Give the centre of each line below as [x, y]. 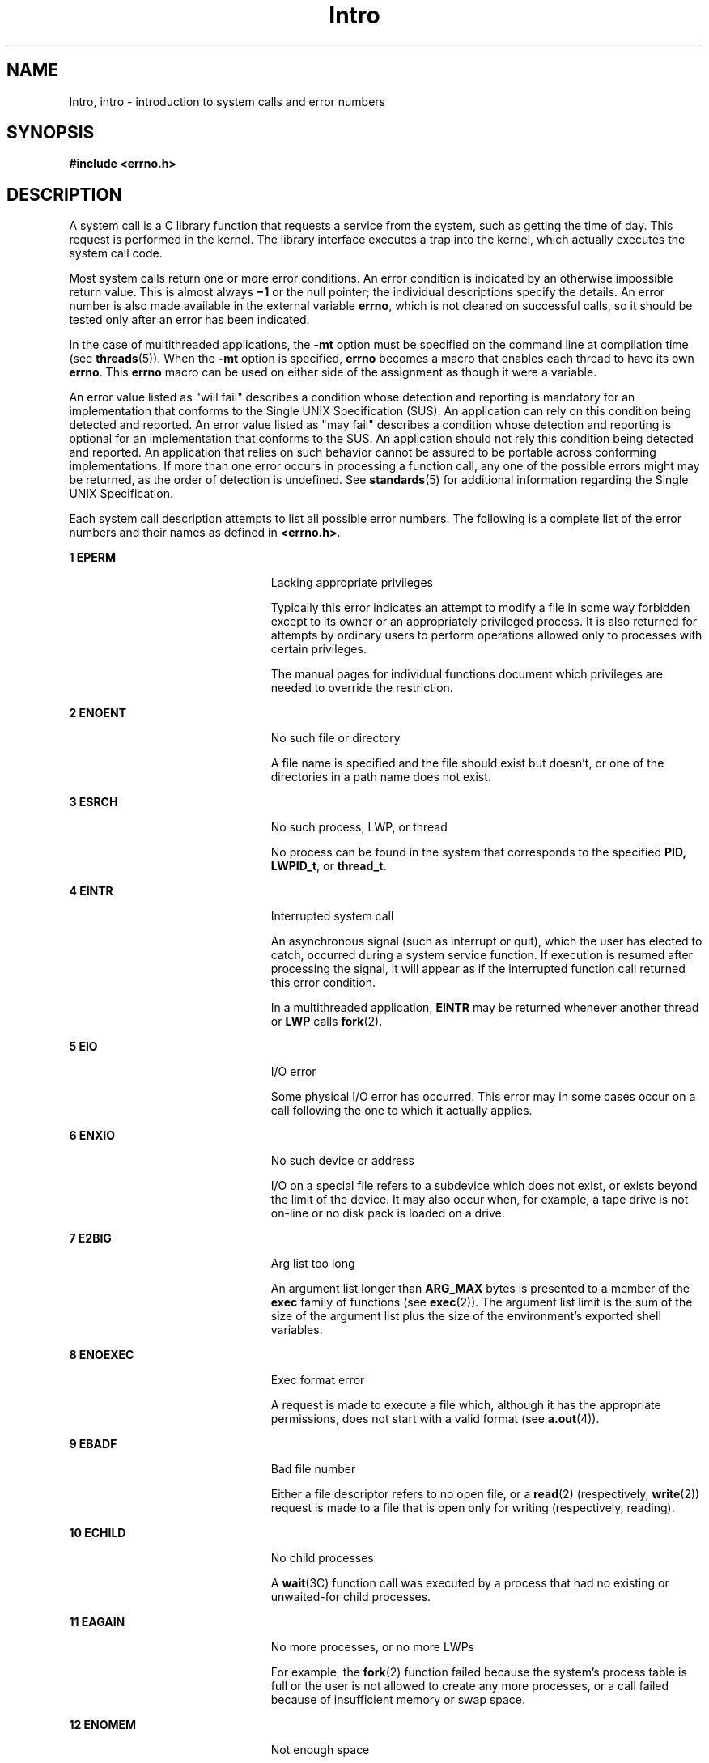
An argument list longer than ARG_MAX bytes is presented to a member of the [480, 1289]
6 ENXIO [92, 1136]
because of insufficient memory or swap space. [398, 1700]
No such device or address [342, 1161]
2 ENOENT [98, 713]
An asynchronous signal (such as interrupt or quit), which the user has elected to [486, 941]
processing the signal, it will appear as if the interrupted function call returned [478, 969]
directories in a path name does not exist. [381, 777]
